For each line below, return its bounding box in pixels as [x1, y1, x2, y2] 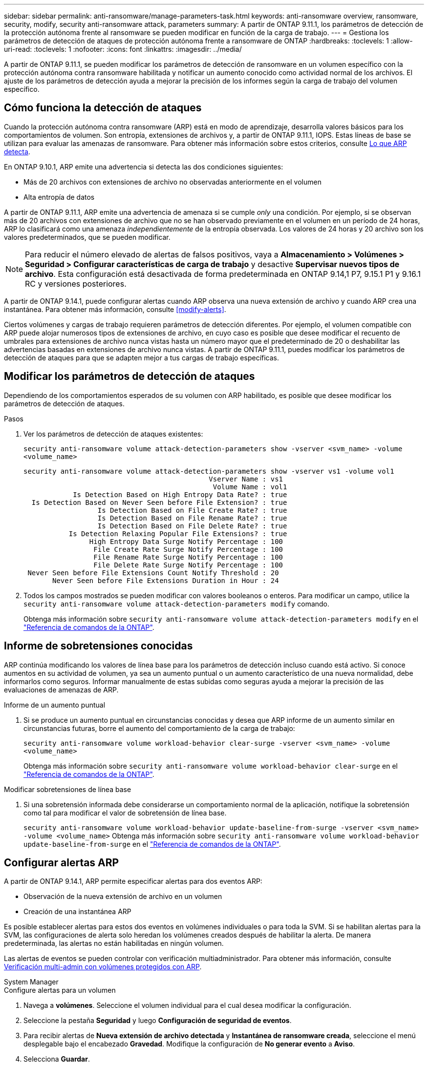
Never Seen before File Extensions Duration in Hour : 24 [52, 576, 279, 585]
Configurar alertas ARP [4, 856, 119, 869]
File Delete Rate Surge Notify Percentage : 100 [93, 561, 283, 569]
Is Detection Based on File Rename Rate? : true [97, 514, 287, 522]
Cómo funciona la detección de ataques [4, 102, 202, 114]
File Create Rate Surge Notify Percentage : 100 [93, 545, 283, 553]
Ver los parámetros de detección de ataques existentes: [23, 429, 203, 438]
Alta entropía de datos [23, 192, 95, 201]
